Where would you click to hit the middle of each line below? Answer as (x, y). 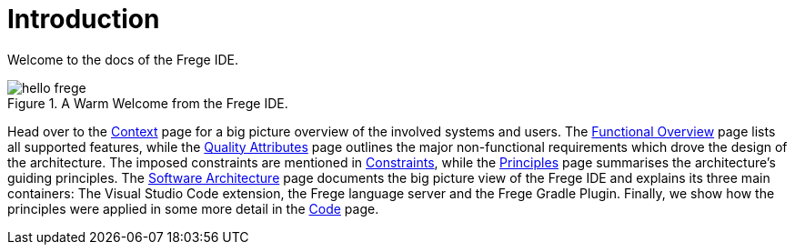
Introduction (84, 19)
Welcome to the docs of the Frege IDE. (123, 59)
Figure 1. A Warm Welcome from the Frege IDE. (148, 103)
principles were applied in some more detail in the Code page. (193, 208)
